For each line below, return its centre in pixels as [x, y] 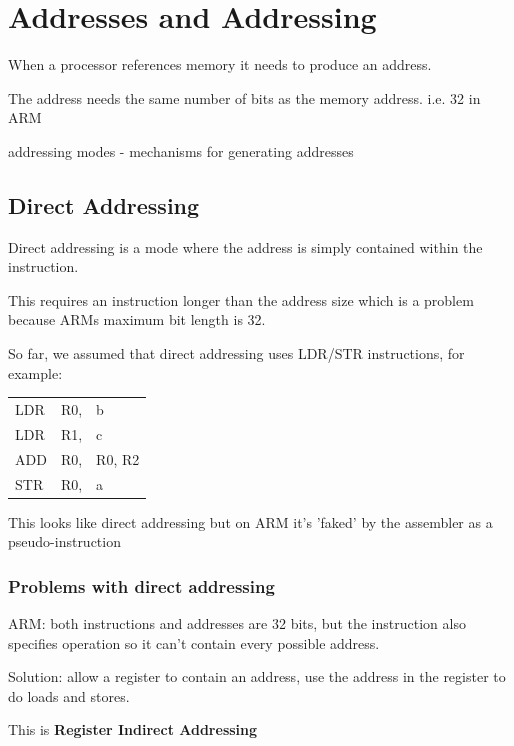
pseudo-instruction [64, 541]
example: [35, 372]
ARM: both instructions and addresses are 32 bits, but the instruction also [237, 623]
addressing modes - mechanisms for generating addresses [181, 150]
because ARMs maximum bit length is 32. [137, 319]
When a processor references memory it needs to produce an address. [220, 64]
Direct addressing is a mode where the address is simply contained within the [245, 246]
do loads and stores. [69, 695]
